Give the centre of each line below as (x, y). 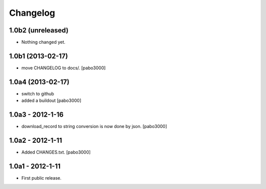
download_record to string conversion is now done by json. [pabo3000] (94, 126)
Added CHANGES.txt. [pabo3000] (56, 152)
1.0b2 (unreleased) (39, 30)
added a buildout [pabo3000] (51, 100)
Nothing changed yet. (44, 42)
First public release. (41, 178)
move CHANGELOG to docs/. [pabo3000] (64, 68)
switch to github (38, 94)
